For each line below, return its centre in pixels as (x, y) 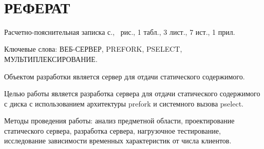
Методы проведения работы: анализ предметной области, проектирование (119, 121)
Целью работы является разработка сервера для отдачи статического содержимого (132, 93)
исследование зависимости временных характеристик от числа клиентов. (118, 141)
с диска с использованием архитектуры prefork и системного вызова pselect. (124, 103)
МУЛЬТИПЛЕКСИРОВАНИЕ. (51, 59)
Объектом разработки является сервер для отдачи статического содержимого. (125, 76)
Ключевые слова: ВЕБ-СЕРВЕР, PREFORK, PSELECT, (93, 49)
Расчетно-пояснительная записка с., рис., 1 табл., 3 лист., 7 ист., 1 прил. (120, 31)
